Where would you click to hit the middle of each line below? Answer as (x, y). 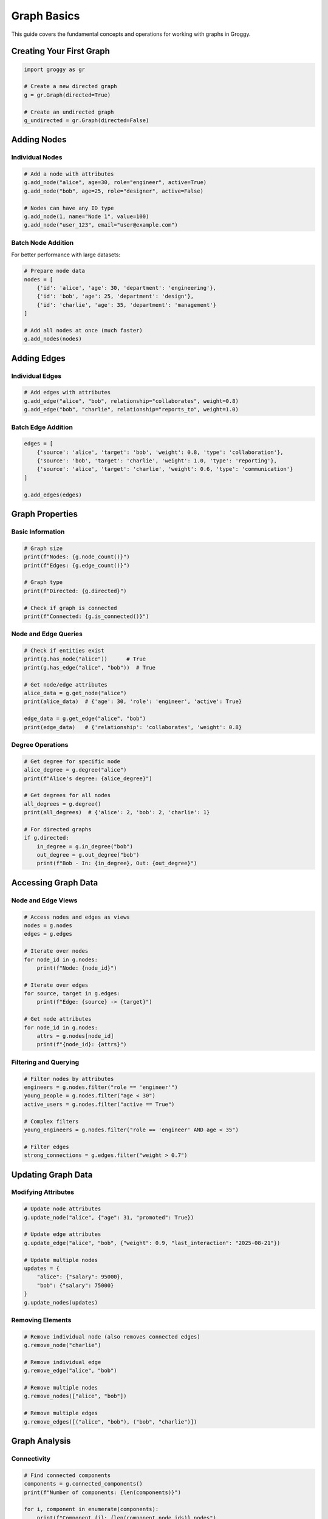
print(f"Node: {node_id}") (77, 968)
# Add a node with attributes (69, 174)
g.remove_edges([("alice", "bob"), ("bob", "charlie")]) (111, 1421)
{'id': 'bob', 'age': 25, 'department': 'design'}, (115, 297)
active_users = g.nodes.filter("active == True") (99, 1104)
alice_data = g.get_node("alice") (75, 693)
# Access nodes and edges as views (77, 917)
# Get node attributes (58, 1019)
